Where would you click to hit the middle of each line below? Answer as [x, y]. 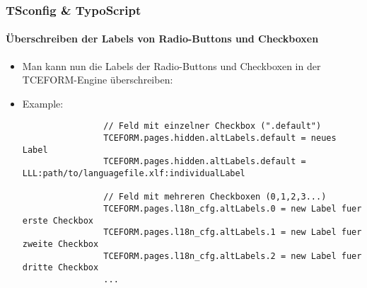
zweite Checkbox [60, 244]
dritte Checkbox [60, 268]
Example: [43, 103]
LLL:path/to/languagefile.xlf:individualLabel [134, 174]
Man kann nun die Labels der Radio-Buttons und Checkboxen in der [171, 65]
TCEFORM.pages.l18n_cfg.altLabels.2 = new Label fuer [233, 256]
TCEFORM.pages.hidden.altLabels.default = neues [220, 138]
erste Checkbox [58, 220]
